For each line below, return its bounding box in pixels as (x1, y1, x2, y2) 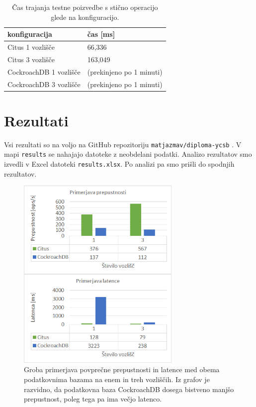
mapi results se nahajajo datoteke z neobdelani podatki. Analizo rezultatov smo (4, 149, 252, 159)
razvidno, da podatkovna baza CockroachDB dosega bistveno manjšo (24, 384, 234, 394)
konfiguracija (7, 29, 52, 39)
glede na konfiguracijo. (51, 11, 119, 22)
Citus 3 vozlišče (7, 54, 55, 64)
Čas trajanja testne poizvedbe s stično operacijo (12, 2, 158, 12)
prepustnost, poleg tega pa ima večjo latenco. (24, 394, 162, 404)
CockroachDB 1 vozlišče (7, 66, 81, 77)
